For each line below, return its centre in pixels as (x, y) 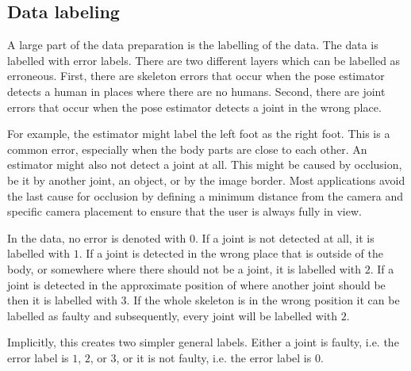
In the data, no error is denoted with (97, 237)
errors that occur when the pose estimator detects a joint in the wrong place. (194, 107)
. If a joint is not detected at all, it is (285, 237)
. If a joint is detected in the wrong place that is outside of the (231, 253)
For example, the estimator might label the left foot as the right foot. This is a (199, 134)
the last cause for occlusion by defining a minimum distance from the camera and (205, 195)
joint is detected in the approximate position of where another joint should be (196, 284)
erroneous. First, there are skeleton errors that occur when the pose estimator (196, 76)
